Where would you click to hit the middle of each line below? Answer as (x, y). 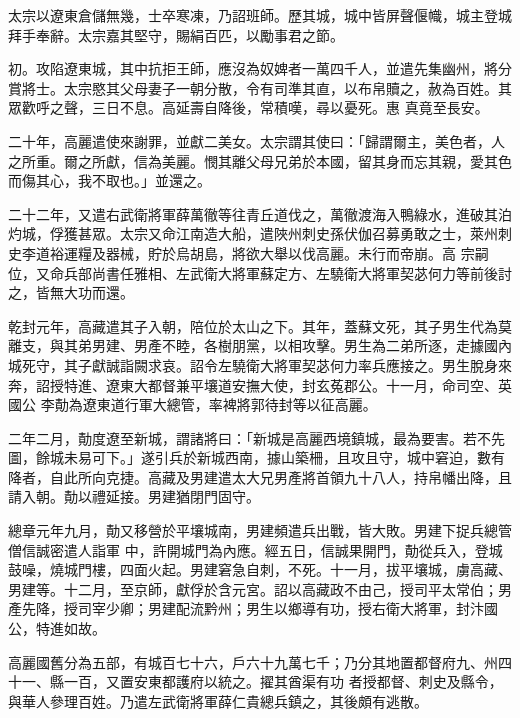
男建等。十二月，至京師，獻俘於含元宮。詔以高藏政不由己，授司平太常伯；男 (260, 588)
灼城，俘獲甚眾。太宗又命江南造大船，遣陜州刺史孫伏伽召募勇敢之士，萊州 (253, 233)
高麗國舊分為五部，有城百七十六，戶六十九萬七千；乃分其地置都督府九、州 (253, 661)
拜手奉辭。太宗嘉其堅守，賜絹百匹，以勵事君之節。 (176, 34)
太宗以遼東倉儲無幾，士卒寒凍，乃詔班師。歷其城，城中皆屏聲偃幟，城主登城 (260, 15)
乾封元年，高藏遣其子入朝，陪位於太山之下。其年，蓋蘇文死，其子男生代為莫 (260, 325)
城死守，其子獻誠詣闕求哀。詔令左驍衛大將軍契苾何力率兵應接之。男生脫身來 (260, 364)
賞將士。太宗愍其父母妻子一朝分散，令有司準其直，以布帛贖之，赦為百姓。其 (260, 87)
